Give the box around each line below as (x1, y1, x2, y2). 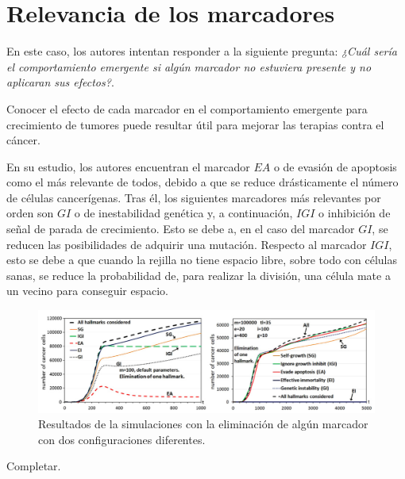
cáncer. (6, 132, 40, 148)
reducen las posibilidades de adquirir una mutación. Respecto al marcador (6, 236, 367, 252)
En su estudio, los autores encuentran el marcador (6, 158, 250, 174)
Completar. (6, 458, 61, 474)
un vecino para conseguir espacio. (6, 282, 169, 299)
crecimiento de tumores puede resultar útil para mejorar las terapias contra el (6, 116, 384, 132)
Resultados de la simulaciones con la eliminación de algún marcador (38, 416, 368, 432)
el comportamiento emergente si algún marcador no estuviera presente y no (6, 58, 372, 75)
